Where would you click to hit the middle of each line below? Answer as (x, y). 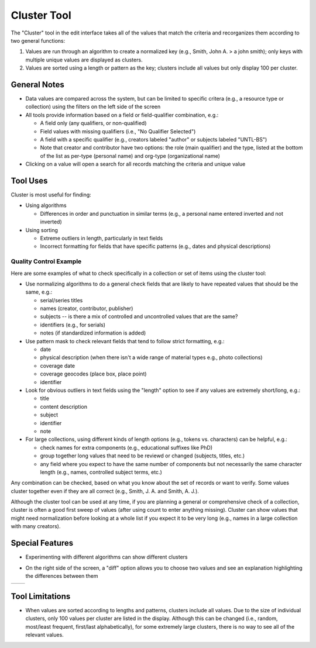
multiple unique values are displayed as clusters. (84, 60)
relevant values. (44, 635)
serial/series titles (61, 300)
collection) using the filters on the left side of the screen (93, 107)
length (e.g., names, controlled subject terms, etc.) (101, 472)
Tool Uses (29, 180)
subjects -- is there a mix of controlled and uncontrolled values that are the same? (139, 316)
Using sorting (42, 230)
